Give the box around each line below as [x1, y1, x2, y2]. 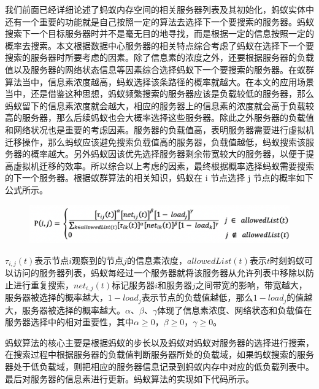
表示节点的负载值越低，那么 [141, 291, 253, 304]
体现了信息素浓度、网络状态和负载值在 [157, 303, 312, 316]
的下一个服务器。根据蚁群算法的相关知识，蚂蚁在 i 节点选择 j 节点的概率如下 [5, 171, 313, 184]
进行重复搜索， [13, 278, 74, 291]
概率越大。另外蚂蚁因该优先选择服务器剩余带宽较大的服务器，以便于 [30, 147, 306, 160]
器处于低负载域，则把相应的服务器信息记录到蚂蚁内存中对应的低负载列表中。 [5, 360, 314, 372]
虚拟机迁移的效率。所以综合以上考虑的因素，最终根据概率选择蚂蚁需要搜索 [13, 159, 314, 172]
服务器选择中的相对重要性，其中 [5, 315, 134, 328]
